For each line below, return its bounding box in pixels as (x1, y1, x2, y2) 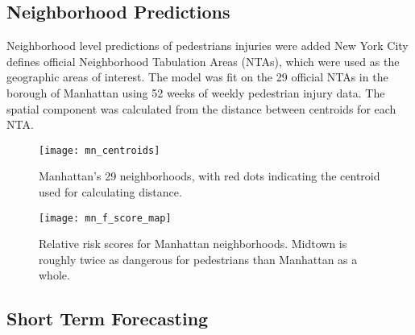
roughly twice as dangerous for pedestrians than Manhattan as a (39, 250, 358, 267)
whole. (39, 267, 70, 283)
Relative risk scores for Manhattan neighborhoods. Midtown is (39, 235, 347, 252)
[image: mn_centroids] (39, 144, 160, 156)
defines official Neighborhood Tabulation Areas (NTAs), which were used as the (6, 52, 400, 69)
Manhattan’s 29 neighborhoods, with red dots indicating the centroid (39, 167, 380, 184)
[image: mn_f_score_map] (39, 212, 172, 224)
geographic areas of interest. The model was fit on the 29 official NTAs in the (6, 68, 388, 85)
